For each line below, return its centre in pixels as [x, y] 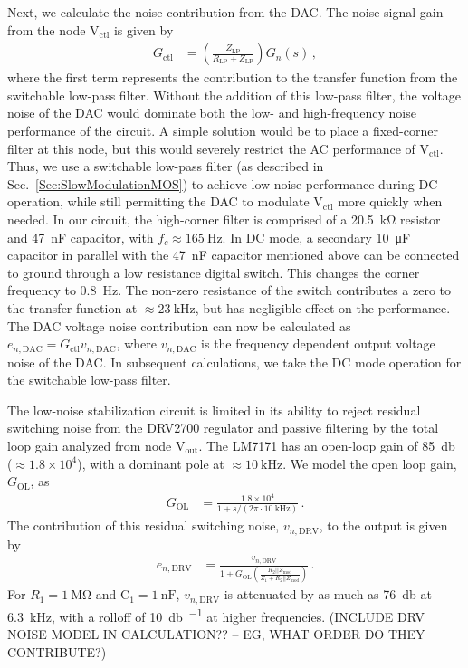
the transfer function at [72, 307]
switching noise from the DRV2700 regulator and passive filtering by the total [223, 428]
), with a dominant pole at [151, 463]
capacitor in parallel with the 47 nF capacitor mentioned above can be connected [234, 255]
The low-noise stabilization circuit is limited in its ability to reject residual [214, 410]
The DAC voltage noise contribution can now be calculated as [179, 325]
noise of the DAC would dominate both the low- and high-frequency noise [212, 113]
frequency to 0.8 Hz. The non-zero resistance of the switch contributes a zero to [229, 290]
